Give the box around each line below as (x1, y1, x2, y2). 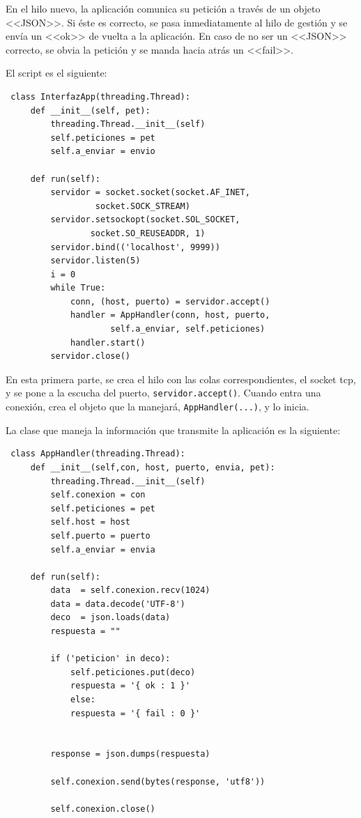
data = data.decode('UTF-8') (50, 599, 185, 609)
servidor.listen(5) (50, 256, 141, 266)
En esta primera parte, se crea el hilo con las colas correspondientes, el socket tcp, (6, 371, 356, 386)
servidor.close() (50, 351, 130, 362)
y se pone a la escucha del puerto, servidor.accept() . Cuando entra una (6, 385, 321, 400)
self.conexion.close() (50, 803, 155, 814)
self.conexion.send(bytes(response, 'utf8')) (50, 776, 266, 787)
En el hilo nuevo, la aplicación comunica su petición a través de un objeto (6, 1, 321, 15)
